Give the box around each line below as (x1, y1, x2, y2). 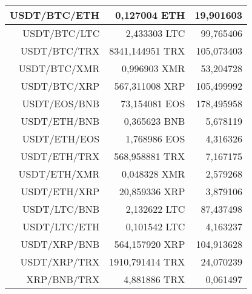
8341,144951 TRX (109, 44, 185, 58)
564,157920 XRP (114, 237, 185, 251)
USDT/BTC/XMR (18, 61, 100, 75)
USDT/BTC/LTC (22, 26, 100, 40)
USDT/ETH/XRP (21, 184, 100, 198)
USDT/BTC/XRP (21, 79, 100, 93)
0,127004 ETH (115, 8, 185, 22)
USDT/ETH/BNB (21, 114, 100, 128)
